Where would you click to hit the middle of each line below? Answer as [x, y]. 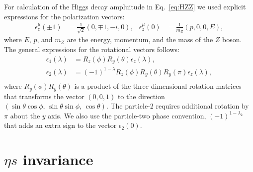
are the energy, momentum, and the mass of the [140, 39]
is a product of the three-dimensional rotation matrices [158, 86]
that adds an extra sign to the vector [60, 125]
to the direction [141, 96]
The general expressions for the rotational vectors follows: [92, 49]
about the [25, 115]
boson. [232, 39]
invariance [58, 159]
